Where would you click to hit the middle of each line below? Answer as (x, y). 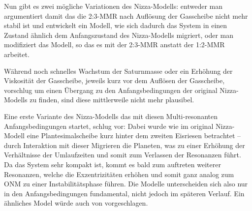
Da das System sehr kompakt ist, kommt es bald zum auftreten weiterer (112, 164)
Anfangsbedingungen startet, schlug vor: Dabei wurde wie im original (109, 126)
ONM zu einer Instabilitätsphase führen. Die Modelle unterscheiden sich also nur (126, 184)
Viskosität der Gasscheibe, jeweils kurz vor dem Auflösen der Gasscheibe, (114, 80)
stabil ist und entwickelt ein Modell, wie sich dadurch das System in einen (116, 25)
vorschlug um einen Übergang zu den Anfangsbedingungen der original (111, 90)
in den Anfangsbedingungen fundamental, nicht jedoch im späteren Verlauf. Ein (124, 193)
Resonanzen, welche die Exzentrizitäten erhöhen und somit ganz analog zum (119, 174)
